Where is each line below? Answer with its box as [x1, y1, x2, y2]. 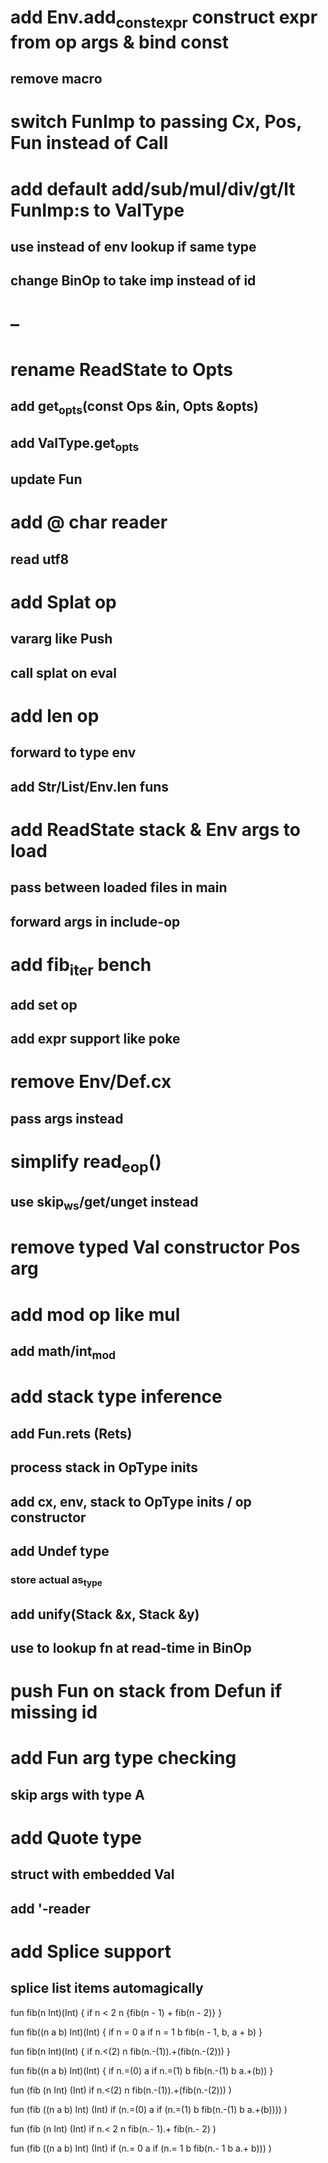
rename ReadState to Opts [10, 358, 233, 381]
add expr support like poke [10, 1031, 181, 1048]
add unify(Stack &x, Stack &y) [10, 1606, 200, 1623]
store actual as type [10, 1572, 103, 1589]
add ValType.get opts [10, 434, 140, 454]
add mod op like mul [10, 1303, 181, 1326]
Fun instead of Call [10, 132, 169, 155]
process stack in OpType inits [10, 1459, 199, 1476]
